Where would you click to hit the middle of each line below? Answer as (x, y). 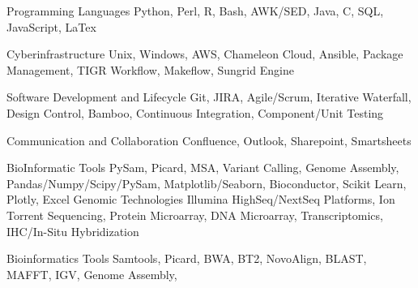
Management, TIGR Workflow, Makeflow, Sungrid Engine (150, 69)
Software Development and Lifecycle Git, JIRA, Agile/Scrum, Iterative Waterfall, (209, 97)
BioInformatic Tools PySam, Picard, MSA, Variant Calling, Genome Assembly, (203, 168)
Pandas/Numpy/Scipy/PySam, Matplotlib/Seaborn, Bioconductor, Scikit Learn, (207, 183)
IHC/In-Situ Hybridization (73, 231)
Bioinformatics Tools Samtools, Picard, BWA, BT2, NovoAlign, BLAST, (187, 258)
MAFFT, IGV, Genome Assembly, (92, 274)
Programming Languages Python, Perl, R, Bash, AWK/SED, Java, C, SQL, (195, 11)
